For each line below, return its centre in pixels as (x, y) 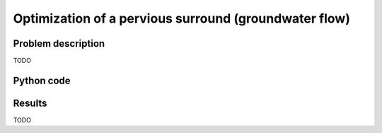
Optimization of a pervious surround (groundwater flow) (181, 18)
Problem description (59, 44)
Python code (42, 80)
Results (30, 103)
